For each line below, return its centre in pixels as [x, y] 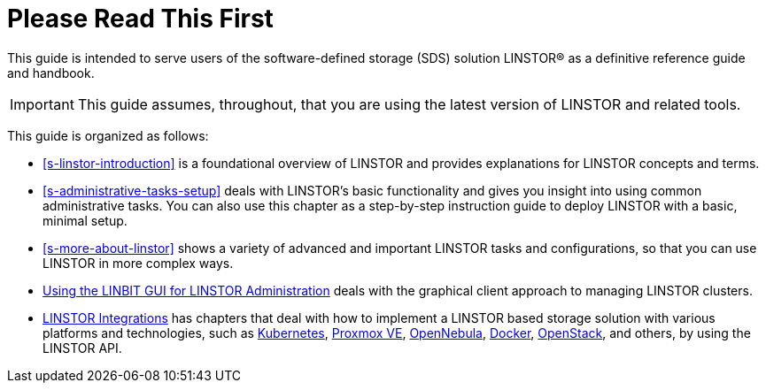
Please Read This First [140, 19]
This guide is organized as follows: [108, 135]
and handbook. [51, 73]
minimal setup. [85, 220]
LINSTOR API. [82, 348]
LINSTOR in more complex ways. [138, 263]
